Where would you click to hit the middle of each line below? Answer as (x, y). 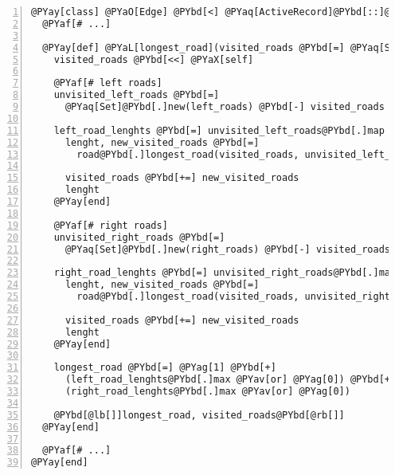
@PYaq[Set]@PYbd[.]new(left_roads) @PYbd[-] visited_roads (225, 107)
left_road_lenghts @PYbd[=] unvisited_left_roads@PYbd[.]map (219, 130)
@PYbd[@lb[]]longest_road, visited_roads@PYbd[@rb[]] (199, 415)
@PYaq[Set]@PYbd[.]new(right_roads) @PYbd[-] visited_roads (228, 249)
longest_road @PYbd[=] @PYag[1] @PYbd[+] (165, 368)
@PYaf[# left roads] (108, 83)
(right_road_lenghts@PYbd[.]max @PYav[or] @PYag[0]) (207, 391)
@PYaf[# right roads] (111, 225)
